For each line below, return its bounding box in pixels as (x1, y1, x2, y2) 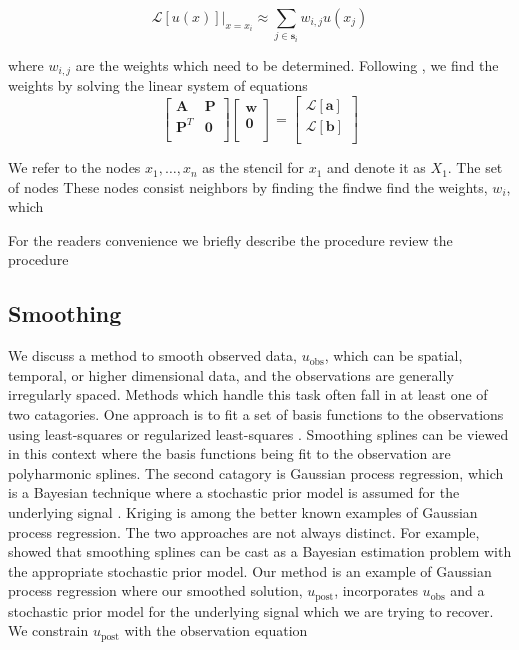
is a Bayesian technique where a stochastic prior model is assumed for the (8, 482, 460, 503)
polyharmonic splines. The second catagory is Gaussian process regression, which (8, 462, 504, 483)
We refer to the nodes (8, 157, 141, 178)
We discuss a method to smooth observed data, (8, 345, 297, 366)
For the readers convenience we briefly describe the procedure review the (8, 229, 453, 250)
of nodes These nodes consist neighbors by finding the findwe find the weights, (8, 176, 488, 197)
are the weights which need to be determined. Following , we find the (75, 54, 499, 75)
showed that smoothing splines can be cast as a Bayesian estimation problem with (8, 541, 512, 562)
